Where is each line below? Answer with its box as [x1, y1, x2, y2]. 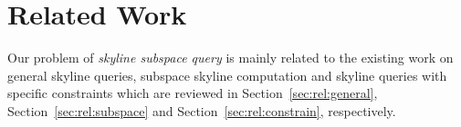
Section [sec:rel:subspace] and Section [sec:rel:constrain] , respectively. [7, 101, 396, 120]
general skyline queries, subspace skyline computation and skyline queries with [7, 65, 447, 84]
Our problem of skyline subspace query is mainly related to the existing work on [7, 48, 454, 67]
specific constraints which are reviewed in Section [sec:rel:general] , [7, 83, 378, 103]
